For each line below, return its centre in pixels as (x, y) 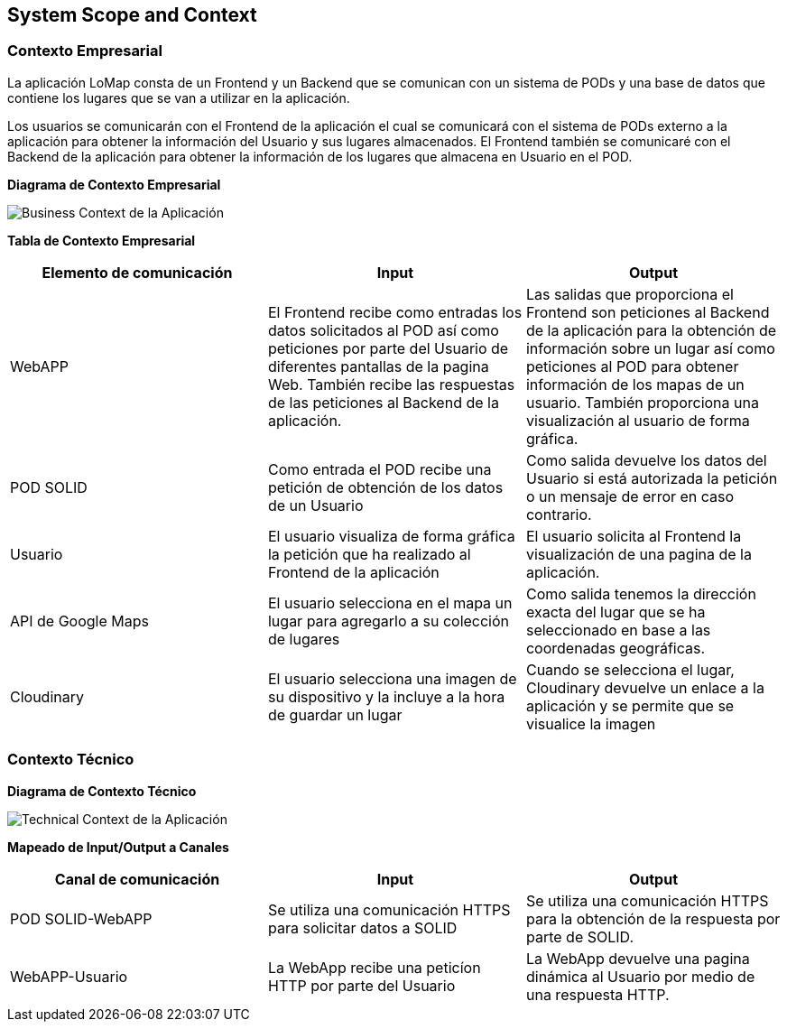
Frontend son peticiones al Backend (648, 312)
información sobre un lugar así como (650, 348)
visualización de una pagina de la (639, 554)
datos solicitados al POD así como (383, 330)
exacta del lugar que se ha (616, 612)
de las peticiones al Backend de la (383, 402)
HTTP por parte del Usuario (361, 985)
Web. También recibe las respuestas (391, 384)
